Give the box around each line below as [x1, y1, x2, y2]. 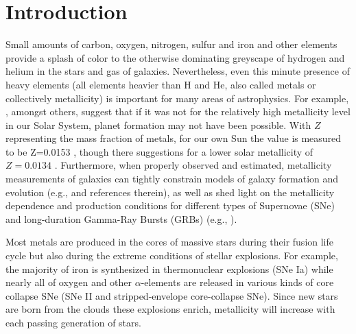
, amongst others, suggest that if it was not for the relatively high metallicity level [5, 104, 351, 119]
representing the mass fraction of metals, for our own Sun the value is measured [5, 131, 342, 145]
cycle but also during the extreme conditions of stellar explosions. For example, [5, 248, 338, 263]
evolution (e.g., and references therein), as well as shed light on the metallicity [5, 184, 335, 199]
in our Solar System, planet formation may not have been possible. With [5, 117, 311, 132]
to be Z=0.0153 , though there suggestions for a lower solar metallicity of [5, 144, 313, 158]
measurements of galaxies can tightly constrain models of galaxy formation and [5, 171, 339, 186]
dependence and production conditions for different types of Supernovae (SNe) [5, 198, 335, 213]
